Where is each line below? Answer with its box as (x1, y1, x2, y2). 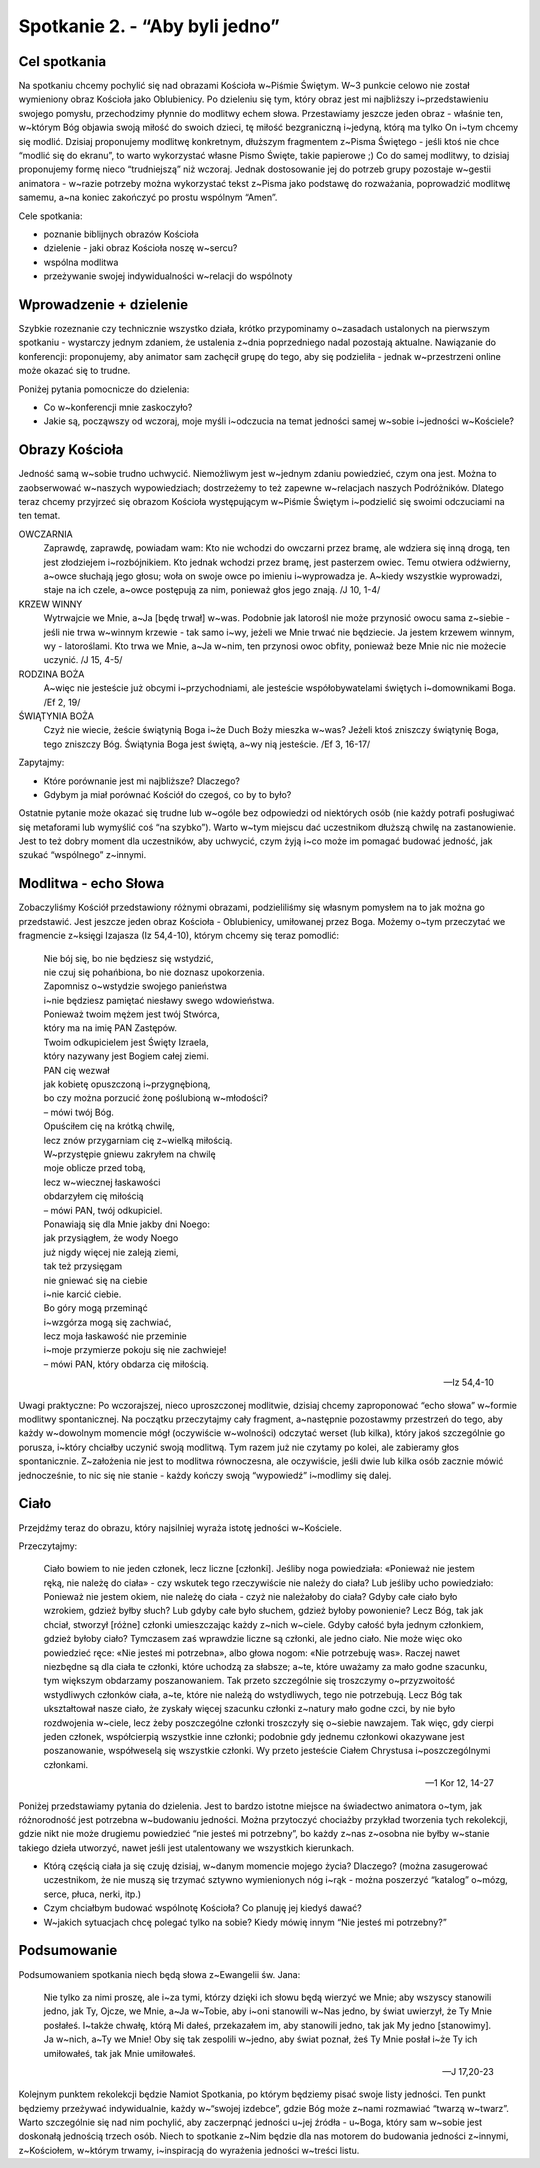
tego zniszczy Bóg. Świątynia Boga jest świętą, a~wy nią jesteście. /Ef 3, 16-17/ (43, 738, 371, 750)
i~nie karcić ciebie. (43, 1288, 122, 1300)
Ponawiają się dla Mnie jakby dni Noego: (43, 1218, 210, 1230)
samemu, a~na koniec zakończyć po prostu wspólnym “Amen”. (18, 191, 278, 204)
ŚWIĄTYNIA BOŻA (18, 710, 95, 722)
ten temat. (18, 510, 61, 522)
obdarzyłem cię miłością (43, 1190, 144, 1202)
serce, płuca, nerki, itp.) (43, 1888, 142, 1900)
